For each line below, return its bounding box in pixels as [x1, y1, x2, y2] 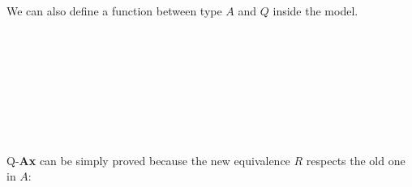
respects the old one [306, 151, 406, 168]
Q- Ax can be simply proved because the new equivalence [6, 151, 290, 168]
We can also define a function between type [6, 2, 222, 19]
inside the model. [273, 2, 358, 19]
